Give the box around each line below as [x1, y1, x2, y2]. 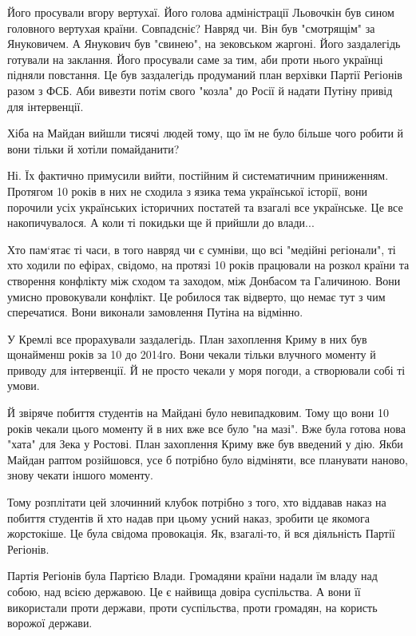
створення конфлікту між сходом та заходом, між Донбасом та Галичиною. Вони [7, 272, 401, 288]
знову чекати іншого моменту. [7, 467, 153, 483]
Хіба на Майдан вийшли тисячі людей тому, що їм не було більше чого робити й [7, 125, 404, 141]
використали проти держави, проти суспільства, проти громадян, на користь [7, 598, 378, 615]
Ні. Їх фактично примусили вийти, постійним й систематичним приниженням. [7, 167, 389, 184]
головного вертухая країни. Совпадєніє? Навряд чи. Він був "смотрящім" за [7, 19, 375, 36]
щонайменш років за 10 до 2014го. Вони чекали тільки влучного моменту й [7, 346, 376, 363]
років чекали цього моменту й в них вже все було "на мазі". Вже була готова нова [7, 419, 406, 436]
